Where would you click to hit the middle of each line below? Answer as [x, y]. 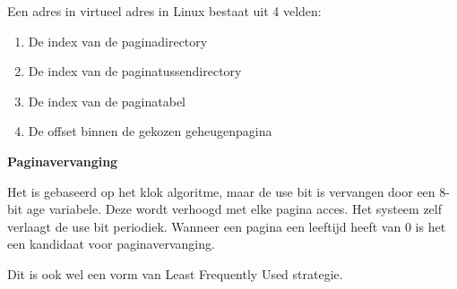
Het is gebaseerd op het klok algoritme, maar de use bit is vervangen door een [221, 191]
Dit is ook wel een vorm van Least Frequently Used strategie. [175, 273]
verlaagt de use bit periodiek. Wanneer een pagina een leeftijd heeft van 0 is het [227, 226]
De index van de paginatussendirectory [135, 71]
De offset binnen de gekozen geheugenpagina [150, 131]
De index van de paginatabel [107, 101]
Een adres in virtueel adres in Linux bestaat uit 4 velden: [164, 11]
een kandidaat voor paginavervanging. [111, 244]
